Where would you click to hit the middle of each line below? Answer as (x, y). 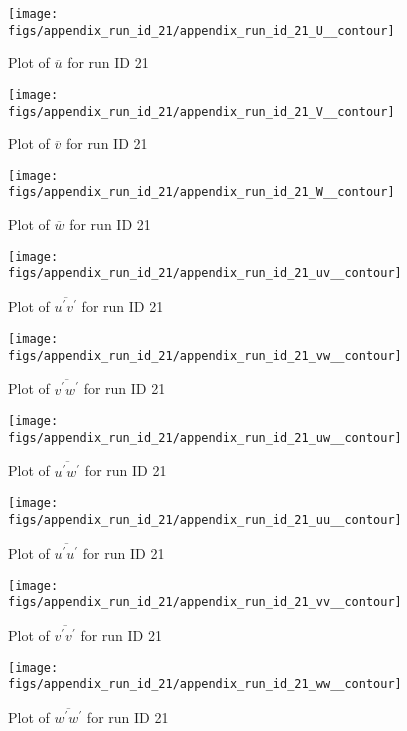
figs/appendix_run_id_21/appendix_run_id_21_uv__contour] (205, 273)
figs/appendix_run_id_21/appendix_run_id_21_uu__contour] (205, 519)
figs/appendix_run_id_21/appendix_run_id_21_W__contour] (201, 192)
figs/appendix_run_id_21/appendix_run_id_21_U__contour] (201, 30)
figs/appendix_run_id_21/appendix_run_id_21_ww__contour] (205, 684)
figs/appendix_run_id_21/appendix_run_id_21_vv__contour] (205, 602)
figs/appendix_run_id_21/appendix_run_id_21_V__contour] (201, 111)
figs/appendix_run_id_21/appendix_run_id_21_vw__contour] (205, 355)
